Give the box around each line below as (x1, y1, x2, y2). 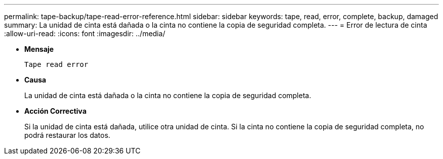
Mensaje (24, 45, 54, 53)
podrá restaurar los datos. (24, 131, 111, 139)
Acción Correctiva (24, 107, 87, 115)
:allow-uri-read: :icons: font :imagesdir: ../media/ (4, 29, 165, 38)
